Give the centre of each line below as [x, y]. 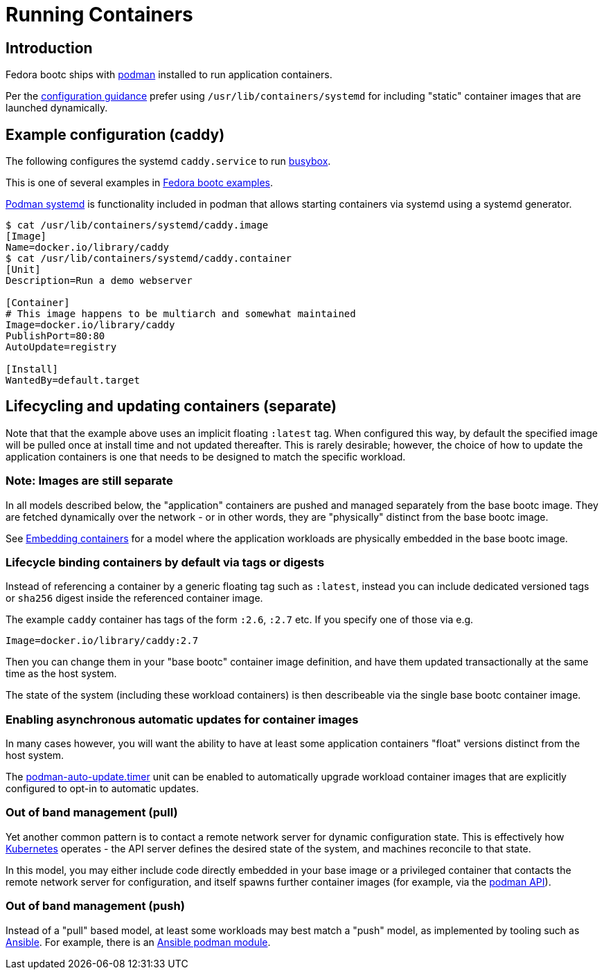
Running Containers [99, 15]
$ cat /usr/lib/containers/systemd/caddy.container [149, 259]
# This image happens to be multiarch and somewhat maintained [181, 314]
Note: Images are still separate [89, 481]
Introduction [49, 48]
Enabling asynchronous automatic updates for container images [182, 719]
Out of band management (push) [95, 906]
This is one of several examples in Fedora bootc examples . [140, 183]
